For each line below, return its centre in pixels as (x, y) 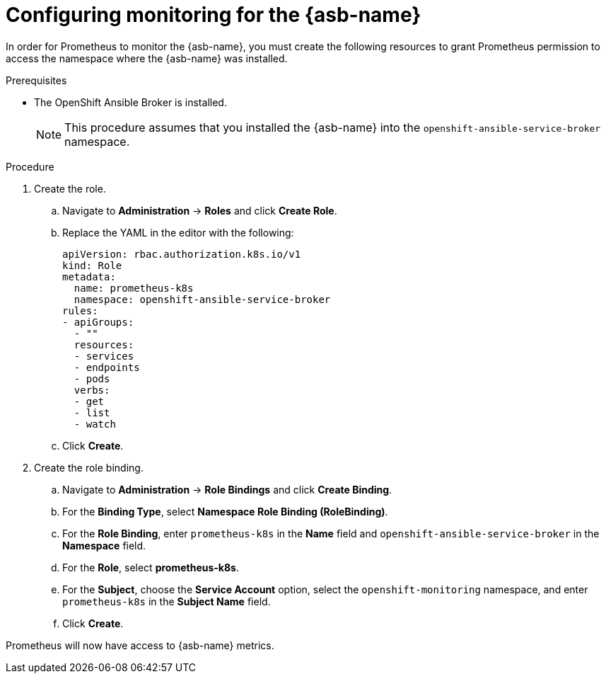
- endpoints (107, 367)
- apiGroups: (98, 322)
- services (104, 356)
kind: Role (92, 265)
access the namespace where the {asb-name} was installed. (147, 58)
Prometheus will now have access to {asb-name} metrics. (140, 645)
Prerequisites (36, 80)
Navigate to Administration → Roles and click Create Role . (200, 210)
